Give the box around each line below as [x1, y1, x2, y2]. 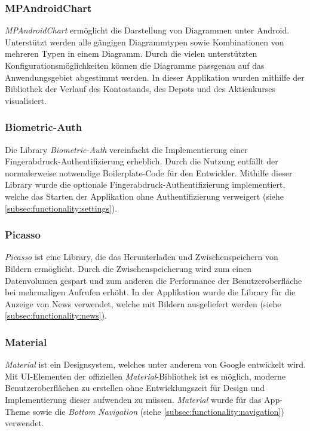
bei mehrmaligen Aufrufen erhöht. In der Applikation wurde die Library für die [5, 286, 296, 298]
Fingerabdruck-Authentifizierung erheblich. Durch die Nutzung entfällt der [5, 155, 278, 167]
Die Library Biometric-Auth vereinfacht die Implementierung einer [5, 143, 248, 155]
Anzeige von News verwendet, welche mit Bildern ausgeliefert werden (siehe [5, 297, 281, 310]
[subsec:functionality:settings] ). [5, 201, 118, 214]
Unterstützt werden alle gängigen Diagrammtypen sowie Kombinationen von [5, 35, 284, 48]
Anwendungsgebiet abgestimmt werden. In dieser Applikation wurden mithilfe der [5, 71, 305, 83]
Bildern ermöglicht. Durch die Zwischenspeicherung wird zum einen [5, 262, 251, 274]
